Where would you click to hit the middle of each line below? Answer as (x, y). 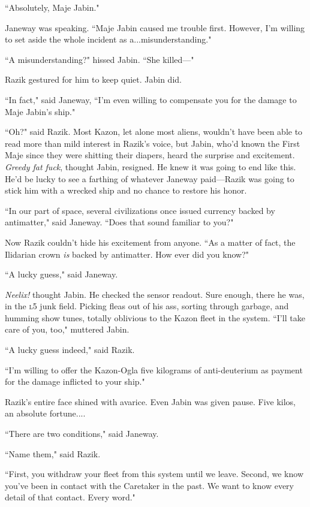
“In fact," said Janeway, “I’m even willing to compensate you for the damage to (151, 99)
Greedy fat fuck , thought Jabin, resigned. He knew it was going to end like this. (151, 166)
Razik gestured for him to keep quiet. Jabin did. (93, 79)
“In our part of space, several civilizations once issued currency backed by (140, 210)
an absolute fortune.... (45, 413)
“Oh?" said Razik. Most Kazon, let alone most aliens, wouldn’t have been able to (154, 132)
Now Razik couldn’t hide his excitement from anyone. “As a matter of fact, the (150, 242)
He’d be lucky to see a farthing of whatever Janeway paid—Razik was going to (150, 178)
